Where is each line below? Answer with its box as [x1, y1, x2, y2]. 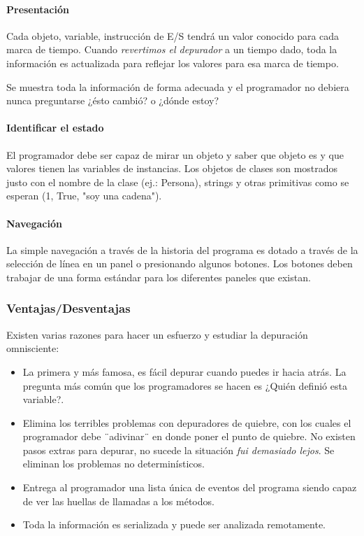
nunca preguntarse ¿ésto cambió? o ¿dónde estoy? [6, 93, 219, 108]
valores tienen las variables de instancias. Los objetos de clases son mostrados [6, 161, 338, 176]
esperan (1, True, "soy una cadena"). [6, 188, 162, 203]
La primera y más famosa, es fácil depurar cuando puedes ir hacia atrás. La [22, 364, 347, 379]
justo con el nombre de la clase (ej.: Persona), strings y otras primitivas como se [6, 174, 349, 189]
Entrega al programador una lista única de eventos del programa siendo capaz [22, 480, 357, 495]
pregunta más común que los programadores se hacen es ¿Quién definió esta [22, 378, 347, 393]
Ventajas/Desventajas [6, 299, 131, 317]
